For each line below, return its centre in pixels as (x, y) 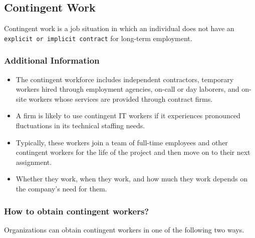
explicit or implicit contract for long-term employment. (98, 38)
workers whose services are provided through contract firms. (121, 98)
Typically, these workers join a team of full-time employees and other (122, 142)
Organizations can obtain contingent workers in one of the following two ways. (124, 229)
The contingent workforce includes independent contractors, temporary (125, 79)
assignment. (34, 162)
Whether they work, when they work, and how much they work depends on (132, 179)
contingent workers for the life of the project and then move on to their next (133, 152)
